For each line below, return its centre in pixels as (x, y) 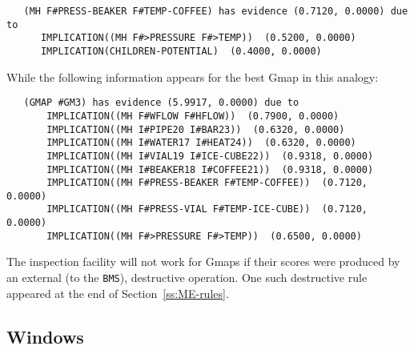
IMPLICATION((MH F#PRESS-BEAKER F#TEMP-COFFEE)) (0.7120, (207, 183)
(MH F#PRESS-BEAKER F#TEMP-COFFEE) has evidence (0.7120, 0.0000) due (216, 11)
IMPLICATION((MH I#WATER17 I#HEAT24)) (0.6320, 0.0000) (201, 143)
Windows (45, 336)
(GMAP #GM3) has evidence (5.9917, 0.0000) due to (161, 103)
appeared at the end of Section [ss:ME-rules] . (118, 293)
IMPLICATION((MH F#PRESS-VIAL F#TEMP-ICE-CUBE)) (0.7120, (207, 209)
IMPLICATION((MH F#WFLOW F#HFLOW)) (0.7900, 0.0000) (193, 116)
